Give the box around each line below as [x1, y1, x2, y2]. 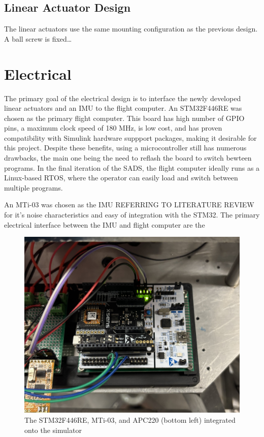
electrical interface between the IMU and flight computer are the [4, 219, 205, 230]
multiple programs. [4, 182, 63, 193]
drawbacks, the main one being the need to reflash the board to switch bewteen [4, 152, 252, 163]
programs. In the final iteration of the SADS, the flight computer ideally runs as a [4, 162, 260, 173]
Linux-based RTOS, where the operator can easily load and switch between [4, 172, 238, 183]
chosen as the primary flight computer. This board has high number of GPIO [4, 112, 245, 123]
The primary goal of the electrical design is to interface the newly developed [4, 92, 241, 103]
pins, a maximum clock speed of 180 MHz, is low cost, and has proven [4, 122, 222, 133]
